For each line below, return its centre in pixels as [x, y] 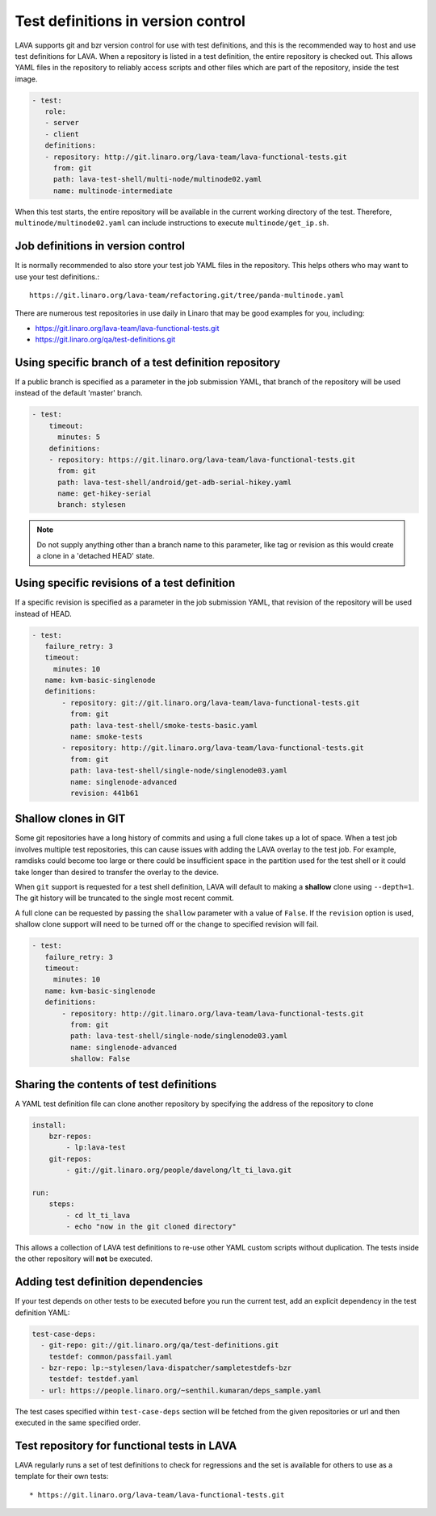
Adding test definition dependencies [109, 1282]
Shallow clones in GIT [70, 819]
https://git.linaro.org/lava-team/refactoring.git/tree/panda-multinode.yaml [187, 295]
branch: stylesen [92, 505]
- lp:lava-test [96, 1147]
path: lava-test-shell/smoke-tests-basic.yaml [164, 725]
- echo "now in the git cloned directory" [151, 1227]
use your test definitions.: [57, 276]
